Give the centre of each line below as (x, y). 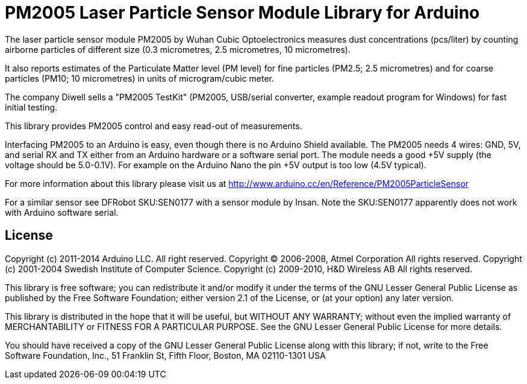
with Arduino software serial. (62, 212)
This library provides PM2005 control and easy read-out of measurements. (154, 126)
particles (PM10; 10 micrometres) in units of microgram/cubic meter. (140, 78)
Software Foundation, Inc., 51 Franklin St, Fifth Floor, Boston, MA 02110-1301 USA (165, 355)
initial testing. (31, 107)
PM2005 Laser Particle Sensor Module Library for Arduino (242, 13)
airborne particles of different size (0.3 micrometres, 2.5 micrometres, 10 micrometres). (178, 49)
